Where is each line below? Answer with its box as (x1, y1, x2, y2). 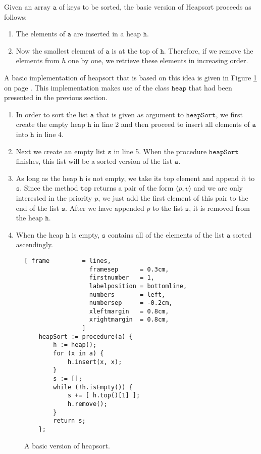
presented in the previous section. (4, 92, 108, 103)
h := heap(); (53, 341, 97, 349)
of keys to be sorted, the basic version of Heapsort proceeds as (59, 2, 251, 12)
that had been (188, 82, 232, 93)
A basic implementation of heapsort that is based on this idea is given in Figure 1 (4, 72, 257, 82)
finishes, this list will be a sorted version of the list (16, 156, 173, 166)
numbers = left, (89, 291, 166, 298)
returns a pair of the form (94, 183, 174, 193)
